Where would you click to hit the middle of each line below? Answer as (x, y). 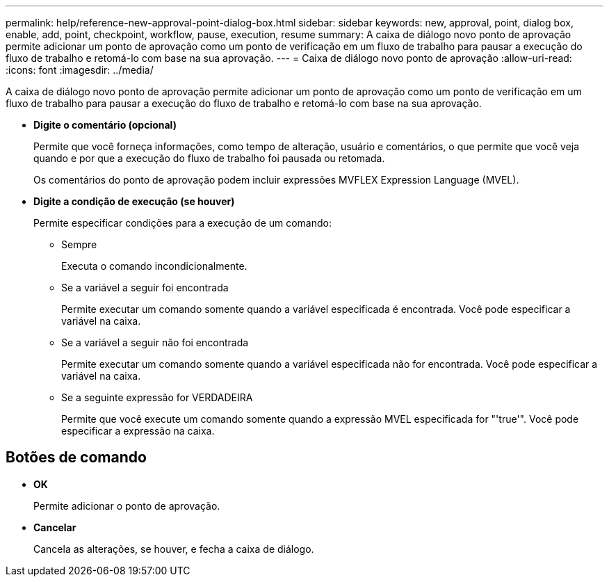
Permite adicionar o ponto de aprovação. (127, 506)
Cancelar (55, 527)
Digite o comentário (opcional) (105, 125)
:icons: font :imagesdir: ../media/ (80, 70)
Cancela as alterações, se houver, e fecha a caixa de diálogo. (174, 549)
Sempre (79, 244)
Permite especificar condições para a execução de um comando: (182, 223)
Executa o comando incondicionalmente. (154, 266)
